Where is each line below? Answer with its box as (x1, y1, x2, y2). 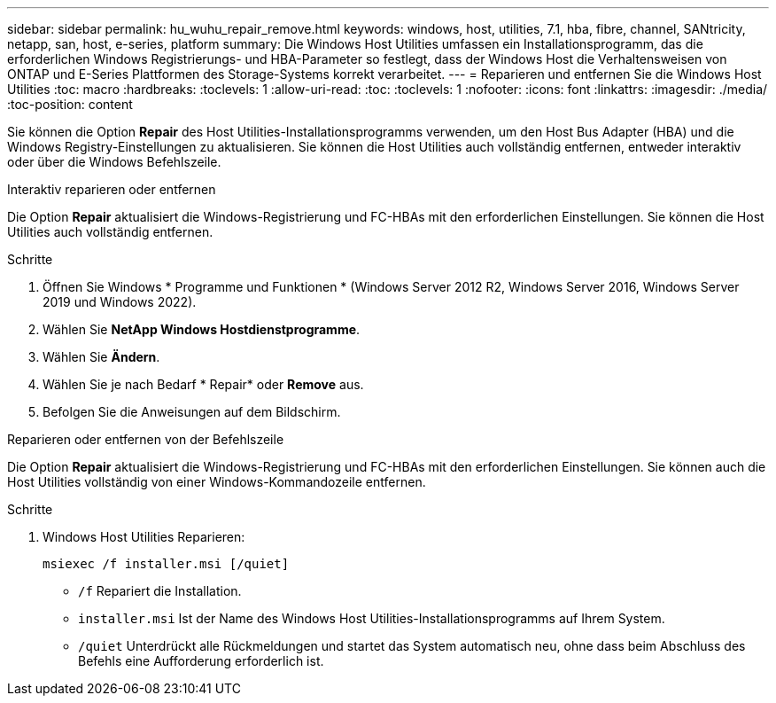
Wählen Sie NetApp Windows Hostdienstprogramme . (43, 322, 361, 337)
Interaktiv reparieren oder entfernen (7, 182, 216, 197)
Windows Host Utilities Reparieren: (43, 529, 245, 544)
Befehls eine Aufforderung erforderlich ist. (78, 653, 324, 668)
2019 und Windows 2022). (43, 294, 197, 309)
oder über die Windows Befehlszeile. (7, 154, 221, 169)
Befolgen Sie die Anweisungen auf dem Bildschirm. (43, 404, 341, 419)
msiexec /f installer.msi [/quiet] (43, 557, 290, 571)
